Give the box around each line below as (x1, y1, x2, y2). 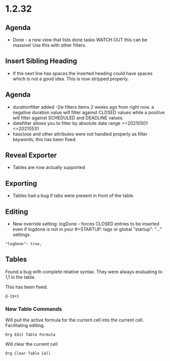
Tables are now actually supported (12, 165, 85, 171)
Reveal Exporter (5, 151, 57, 160)
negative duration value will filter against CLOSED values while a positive (12, 109, 165, 115)
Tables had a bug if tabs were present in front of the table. (12, 192, 134, 199)
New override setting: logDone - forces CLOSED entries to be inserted (12, 221, 160, 227)
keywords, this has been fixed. (12, 136, 77, 142)
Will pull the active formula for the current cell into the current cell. (5, 317, 144, 323)
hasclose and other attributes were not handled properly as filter (12, 130, 148, 137)
